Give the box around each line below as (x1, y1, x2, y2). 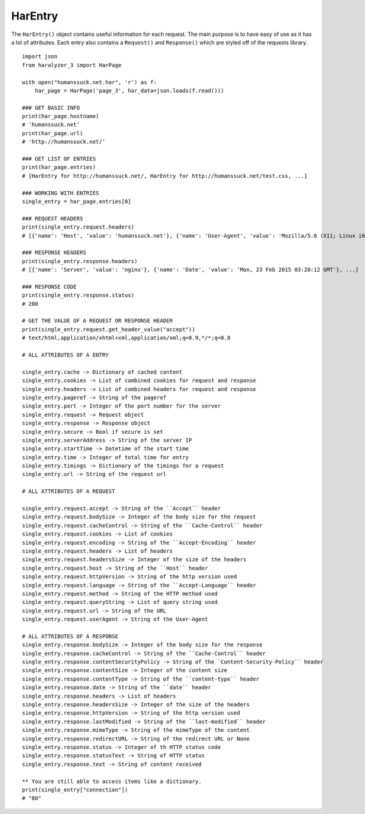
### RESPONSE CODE (22, 283, 77, 290)
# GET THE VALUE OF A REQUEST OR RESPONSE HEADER (22, 317, 173, 324)
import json (22, 53, 58, 60)
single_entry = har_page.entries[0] (22, 198, 131, 205)
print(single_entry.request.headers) (22, 224, 135, 231)
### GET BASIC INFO (22, 104, 80, 111)
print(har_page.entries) (22, 164, 96, 171)
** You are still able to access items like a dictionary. (22, 777, 202, 785)
